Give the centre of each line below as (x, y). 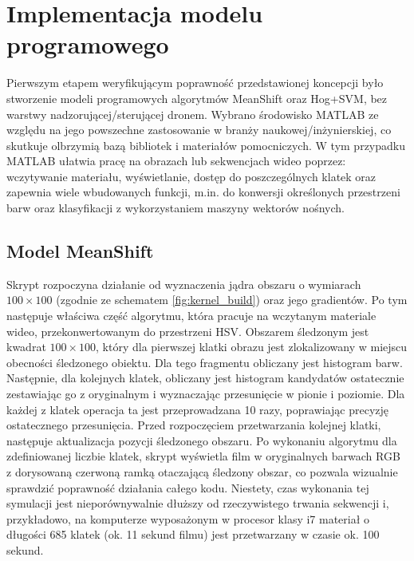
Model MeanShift (80, 251)
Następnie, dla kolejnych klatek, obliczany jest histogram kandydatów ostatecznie (205, 378)
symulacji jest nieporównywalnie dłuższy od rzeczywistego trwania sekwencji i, (198, 503)
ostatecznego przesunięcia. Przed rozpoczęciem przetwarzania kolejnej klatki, (194, 425)
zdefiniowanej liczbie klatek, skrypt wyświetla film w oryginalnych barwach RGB (203, 456)
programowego (88, 44)
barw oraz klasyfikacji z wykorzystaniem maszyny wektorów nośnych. (175, 208)
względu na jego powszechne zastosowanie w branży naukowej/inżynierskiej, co (199, 130)
